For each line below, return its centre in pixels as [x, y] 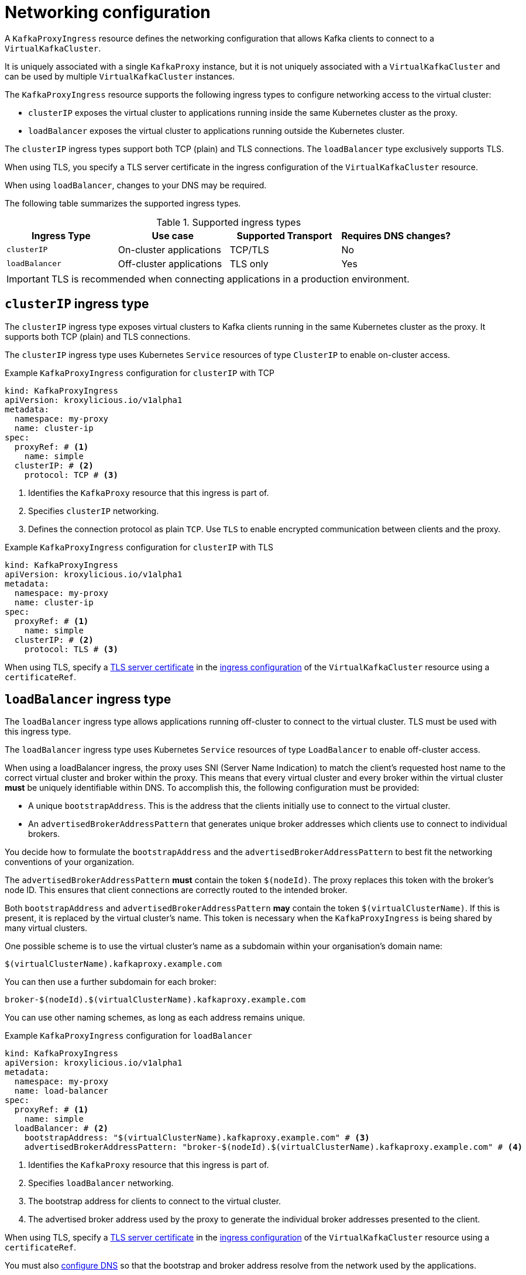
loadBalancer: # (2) [61, 1128]
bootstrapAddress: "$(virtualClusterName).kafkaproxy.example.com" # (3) [197, 1138]
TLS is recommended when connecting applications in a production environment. [230, 279]
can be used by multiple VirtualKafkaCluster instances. [120, 76]
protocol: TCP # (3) [71, 475]
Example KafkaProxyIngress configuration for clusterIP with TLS [139, 547]
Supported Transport [284, 235]
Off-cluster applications [170, 263]
